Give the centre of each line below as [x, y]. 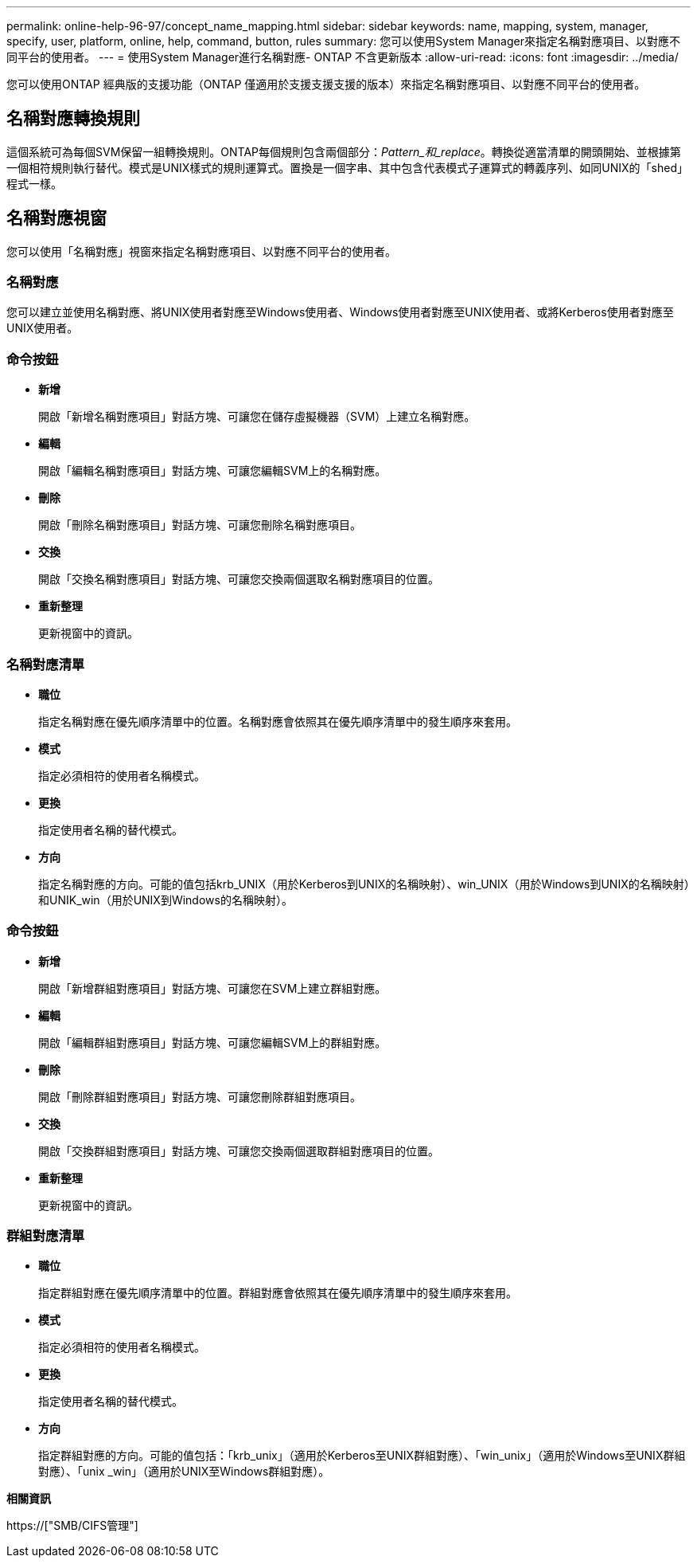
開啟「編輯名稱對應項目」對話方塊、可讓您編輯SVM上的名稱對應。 [212, 471]
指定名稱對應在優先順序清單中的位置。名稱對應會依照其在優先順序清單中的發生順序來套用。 [278, 721]
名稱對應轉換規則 [73, 119]
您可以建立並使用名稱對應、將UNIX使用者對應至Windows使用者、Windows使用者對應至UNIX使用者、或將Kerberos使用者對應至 [340, 312]
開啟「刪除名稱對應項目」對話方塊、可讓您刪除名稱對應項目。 [200, 525]
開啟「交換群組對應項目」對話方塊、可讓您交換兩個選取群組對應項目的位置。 [239, 1150]
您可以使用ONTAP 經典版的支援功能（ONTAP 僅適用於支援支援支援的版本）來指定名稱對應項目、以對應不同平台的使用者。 [326, 84]
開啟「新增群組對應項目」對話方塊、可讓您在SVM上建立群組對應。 [212, 988]
